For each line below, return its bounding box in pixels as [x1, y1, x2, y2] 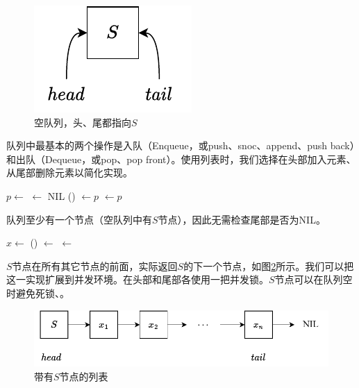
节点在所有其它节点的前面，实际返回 [12, 258, 178, 273]
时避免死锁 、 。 [6, 285, 69, 300]
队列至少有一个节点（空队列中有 [6, 212, 152, 226]
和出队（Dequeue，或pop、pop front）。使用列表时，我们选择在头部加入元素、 [6, 151, 356, 166]
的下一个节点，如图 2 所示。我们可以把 [183, 258, 354, 273]
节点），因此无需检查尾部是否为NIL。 [158, 212, 326, 226]
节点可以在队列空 [274, 272, 353, 287]
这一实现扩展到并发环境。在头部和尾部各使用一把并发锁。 [6, 272, 269, 287]
